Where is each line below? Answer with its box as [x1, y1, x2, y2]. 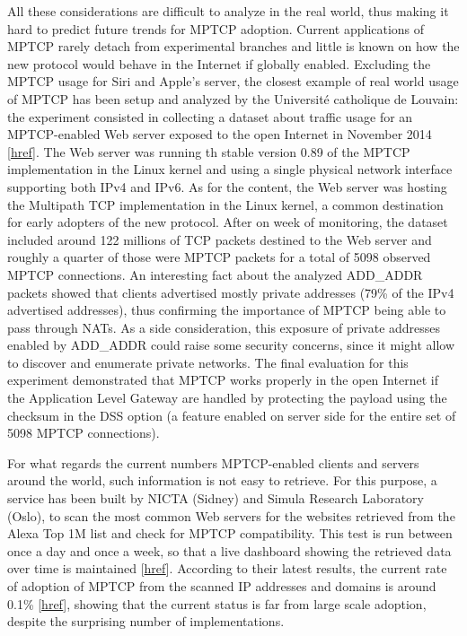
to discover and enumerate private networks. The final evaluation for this [7, 353, 409, 371]
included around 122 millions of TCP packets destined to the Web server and [7, 230, 432, 248]
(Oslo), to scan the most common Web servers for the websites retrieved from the [7, 506, 455, 525]
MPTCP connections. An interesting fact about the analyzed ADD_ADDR [7, 265, 423, 283]
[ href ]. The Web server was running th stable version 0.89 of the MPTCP [7, 142, 410, 161]
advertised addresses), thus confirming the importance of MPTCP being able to [7, 301, 446, 319]
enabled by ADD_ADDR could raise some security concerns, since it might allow [7, 335, 455, 354]
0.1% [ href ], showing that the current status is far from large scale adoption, [7, 594, 427, 613]
